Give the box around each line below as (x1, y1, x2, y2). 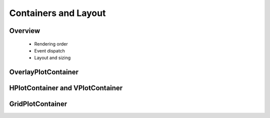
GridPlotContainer (9, 100, 67, 108)
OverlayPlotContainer (9, 68, 79, 76)
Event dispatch (34, 47, 65, 53)
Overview (9, 26, 40, 35)
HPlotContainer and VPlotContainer (9, 84, 123, 92)
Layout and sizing (34, 55, 71, 61)
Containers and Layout (9, 7, 106, 18)
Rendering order (34, 40, 68, 47)
